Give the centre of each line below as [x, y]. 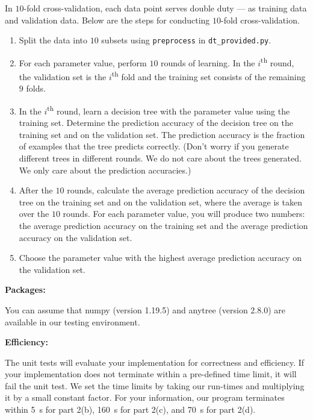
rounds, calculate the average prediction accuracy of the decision [186, 190]
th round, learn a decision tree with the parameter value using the [169, 110]
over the [34, 214]
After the [36, 190]
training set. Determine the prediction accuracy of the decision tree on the [156, 123]
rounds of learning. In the [208, 62]
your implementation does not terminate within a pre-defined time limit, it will [151, 374]
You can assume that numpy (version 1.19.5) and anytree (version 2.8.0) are [145, 309]
